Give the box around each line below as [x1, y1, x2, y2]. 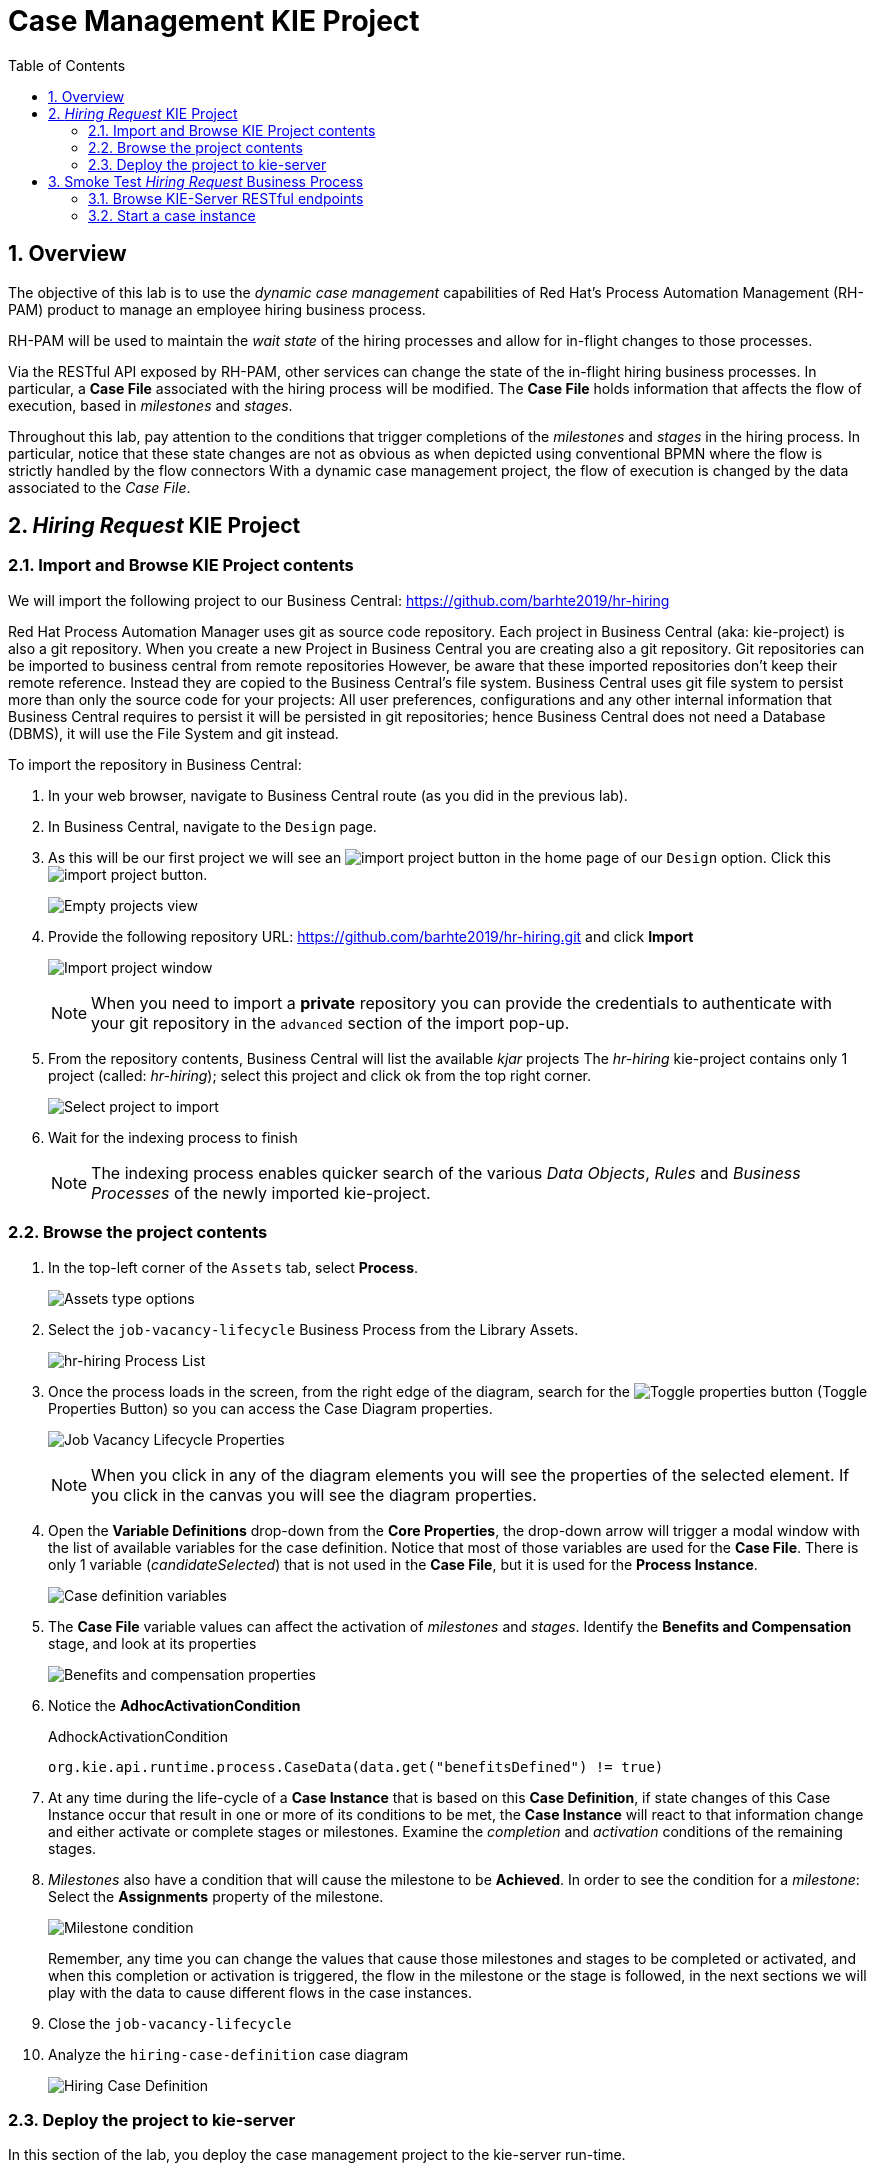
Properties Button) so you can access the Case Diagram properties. [48, 1399, 493, 1417]
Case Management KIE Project [8, 4, 420, 38]
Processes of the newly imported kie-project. [91, 1182, 431, 1203]
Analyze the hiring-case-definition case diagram [48, 2045, 409, 2063]
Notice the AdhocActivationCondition [48, 1696, 301, 1714]
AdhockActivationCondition [48, 1727, 229, 1745]
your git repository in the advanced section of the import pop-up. [91, 1012, 570, 1033]
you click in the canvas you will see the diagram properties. [91, 1484, 537, 1505]
